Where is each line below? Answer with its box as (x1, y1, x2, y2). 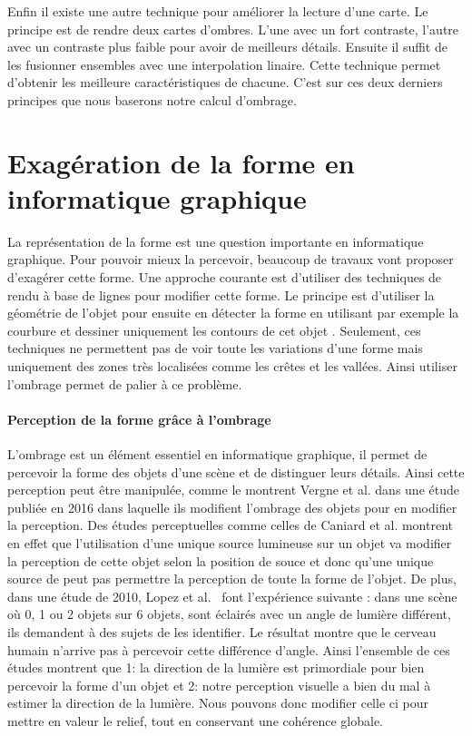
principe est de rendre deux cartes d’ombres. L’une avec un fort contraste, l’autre (7, 19, 459, 38)
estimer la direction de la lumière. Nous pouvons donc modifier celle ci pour (7, 693, 428, 712)
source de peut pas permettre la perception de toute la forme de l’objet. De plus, (7, 569, 457, 588)
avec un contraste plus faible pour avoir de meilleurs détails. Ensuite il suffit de (7, 37, 447, 56)
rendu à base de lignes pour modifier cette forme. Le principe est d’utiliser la (7, 285, 435, 304)
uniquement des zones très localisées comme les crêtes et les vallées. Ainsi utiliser (7, 357, 457, 376)
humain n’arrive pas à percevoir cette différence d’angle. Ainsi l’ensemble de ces (7, 640, 450, 659)
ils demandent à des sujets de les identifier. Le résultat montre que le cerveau (7, 622, 437, 641)
